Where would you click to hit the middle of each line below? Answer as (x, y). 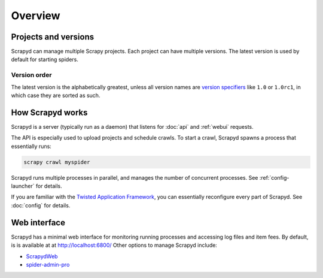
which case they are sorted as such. (56, 95)
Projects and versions (53, 37)
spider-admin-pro (48, 264)
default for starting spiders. (45, 59)
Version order (31, 75)
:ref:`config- (274, 177)
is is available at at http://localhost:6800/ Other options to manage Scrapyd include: (114, 245)
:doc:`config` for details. (41, 205)
